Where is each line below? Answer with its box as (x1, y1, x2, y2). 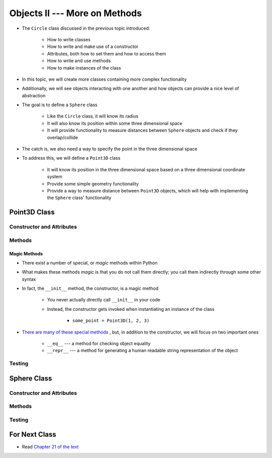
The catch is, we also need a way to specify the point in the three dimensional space (22, 146, 197, 152)
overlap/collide (47, 134, 78, 141)
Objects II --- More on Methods (9, 8, 142, 19)
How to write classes (47, 36, 91, 42)
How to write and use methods (47, 58, 111, 64)
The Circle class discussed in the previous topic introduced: (22, 25, 151, 31)
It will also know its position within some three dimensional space (47, 120, 183, 126)
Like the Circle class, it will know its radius (47, 113, 139, 119)
